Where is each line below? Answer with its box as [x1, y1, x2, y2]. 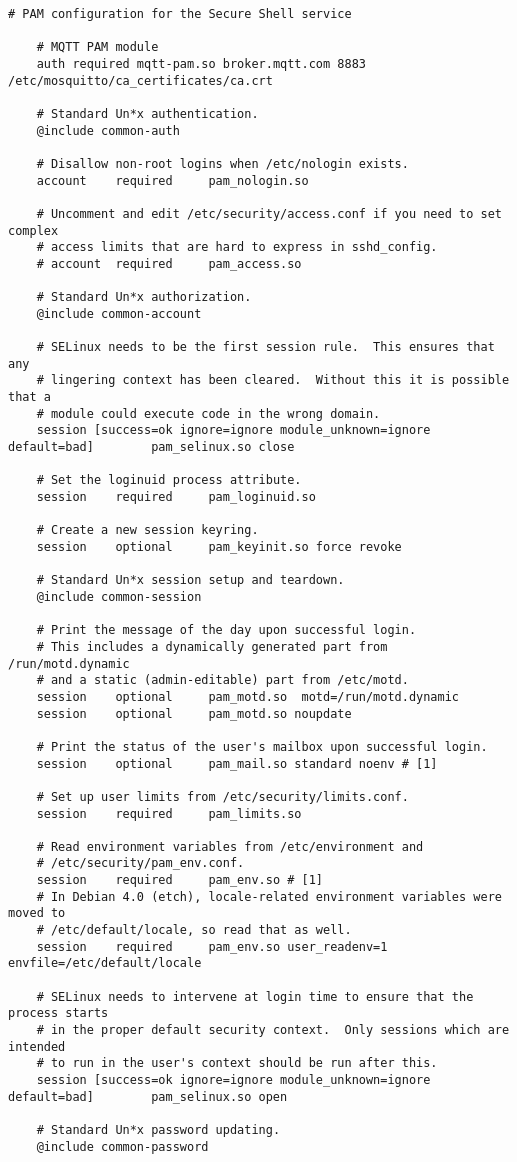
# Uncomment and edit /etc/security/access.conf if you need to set [36, 206, 502, 221]
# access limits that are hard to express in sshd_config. [36, 240, 438, 255]
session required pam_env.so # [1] [36, 873, 323, 888]
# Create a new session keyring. [36, 523, 259, 538]
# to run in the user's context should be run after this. [36, 1056, 438, 1071]
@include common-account [36, 306, 202, 321]
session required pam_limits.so [36, 806, 302, 821]
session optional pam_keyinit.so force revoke [36, 540, 402, 554]
